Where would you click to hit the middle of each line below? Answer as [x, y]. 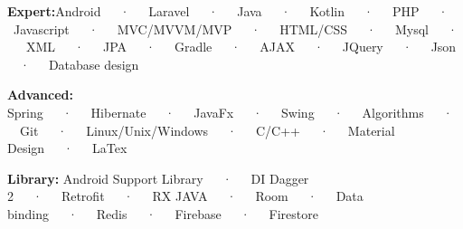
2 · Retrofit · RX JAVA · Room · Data [185, 196]
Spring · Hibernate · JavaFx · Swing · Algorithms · [230, 112]
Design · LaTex [67, 148]
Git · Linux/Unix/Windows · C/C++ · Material [207, 130]
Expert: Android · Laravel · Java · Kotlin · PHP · [228, 11]
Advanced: [40, 95]
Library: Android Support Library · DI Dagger [158, 178]
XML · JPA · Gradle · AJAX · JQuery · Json [241, 47]
